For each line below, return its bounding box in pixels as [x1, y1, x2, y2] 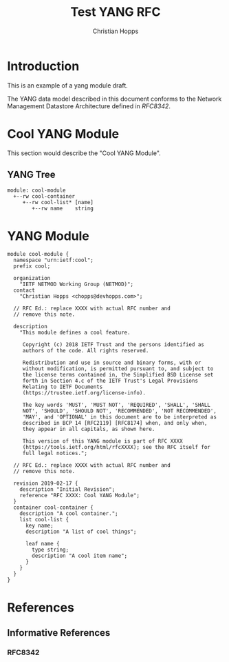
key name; [25, 522, 54, 530]
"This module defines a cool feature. [19, 329, 131, 337]
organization [13, 275, 51, 282]
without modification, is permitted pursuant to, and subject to [22, 365, 214, 372]
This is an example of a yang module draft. [7, 81, 129, 90]
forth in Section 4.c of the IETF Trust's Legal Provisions [22, 377, 198, 385]
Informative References [7, 627, 111, 639]
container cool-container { [13, 504, 94, 511]
